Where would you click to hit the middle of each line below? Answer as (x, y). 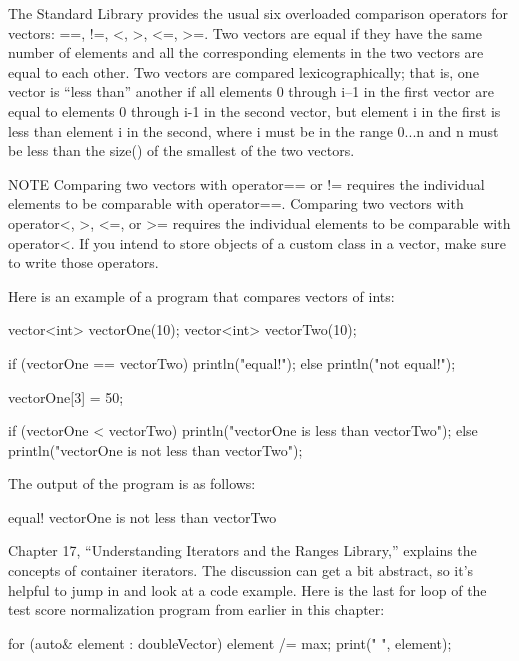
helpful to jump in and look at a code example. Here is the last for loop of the (247, 589)
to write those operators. (83, 262)
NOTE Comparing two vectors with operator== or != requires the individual (246, 183)
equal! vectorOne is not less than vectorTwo (142, 516)
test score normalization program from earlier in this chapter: (196, 609)
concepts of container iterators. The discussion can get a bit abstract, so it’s (241, 570)
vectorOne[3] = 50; (66, 396)
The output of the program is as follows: (132, 483)
